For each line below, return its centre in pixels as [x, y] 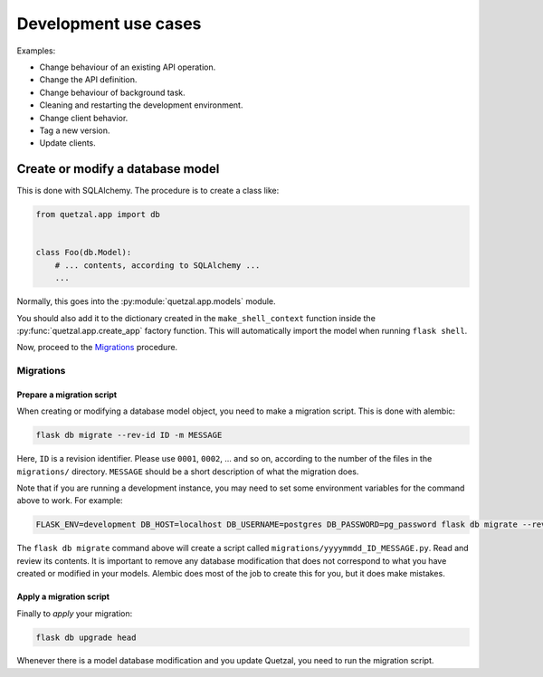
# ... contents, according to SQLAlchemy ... [157, 265]
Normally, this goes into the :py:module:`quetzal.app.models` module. [146, 301]
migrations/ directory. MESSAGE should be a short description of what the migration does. [188, 472]
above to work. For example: [70, 501]
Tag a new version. [75, 130]
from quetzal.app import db [98, 215]
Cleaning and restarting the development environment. [141, 105]
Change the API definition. [88, 80]
